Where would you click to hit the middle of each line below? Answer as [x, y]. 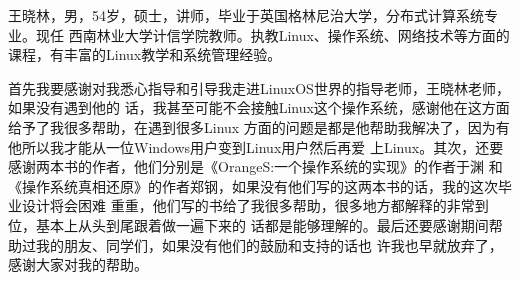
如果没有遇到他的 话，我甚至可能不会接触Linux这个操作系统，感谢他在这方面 [259, 107]
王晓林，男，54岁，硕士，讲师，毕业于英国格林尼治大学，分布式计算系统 [246, 15]
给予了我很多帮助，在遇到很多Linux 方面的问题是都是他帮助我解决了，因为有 [259, 126]
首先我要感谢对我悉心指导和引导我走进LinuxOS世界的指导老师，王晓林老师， [259, 87]
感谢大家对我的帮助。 [78, 264]
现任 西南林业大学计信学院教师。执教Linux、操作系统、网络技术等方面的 [272, 34]
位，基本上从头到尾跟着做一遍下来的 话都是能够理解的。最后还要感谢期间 [248, 224]
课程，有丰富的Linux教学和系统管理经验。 [145, 54]
